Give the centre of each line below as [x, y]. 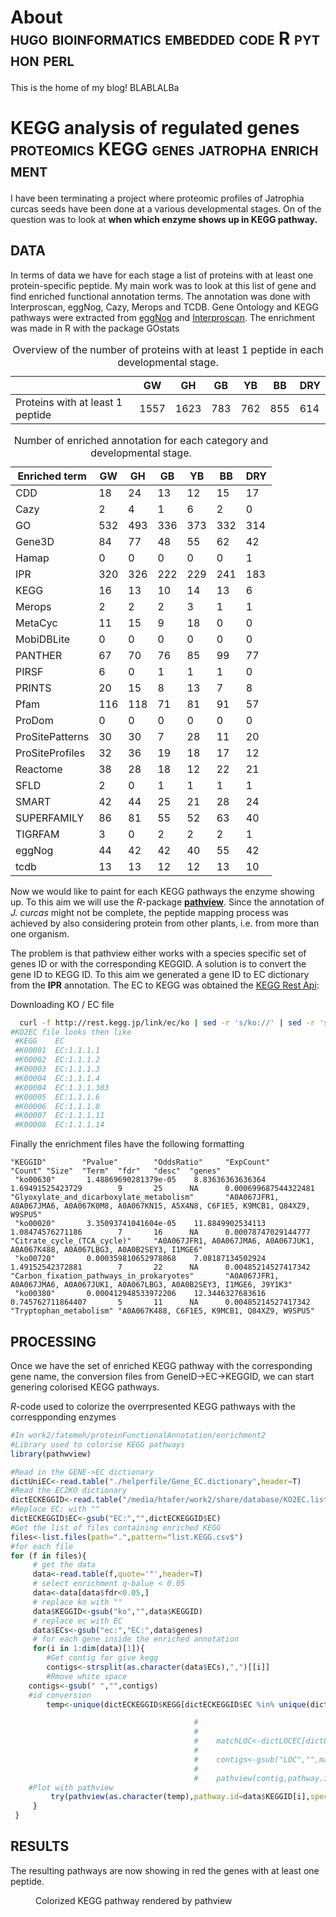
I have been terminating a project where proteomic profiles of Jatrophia [157, 198]
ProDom [34, 720]
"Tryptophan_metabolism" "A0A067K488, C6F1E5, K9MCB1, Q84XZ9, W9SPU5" [162, 1311]
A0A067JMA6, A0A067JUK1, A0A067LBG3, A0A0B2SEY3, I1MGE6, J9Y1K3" [151, 1285]
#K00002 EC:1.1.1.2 [57, 1060]
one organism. [40, 933]
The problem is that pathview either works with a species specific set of [158, 953]
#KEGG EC [39, 1041]
